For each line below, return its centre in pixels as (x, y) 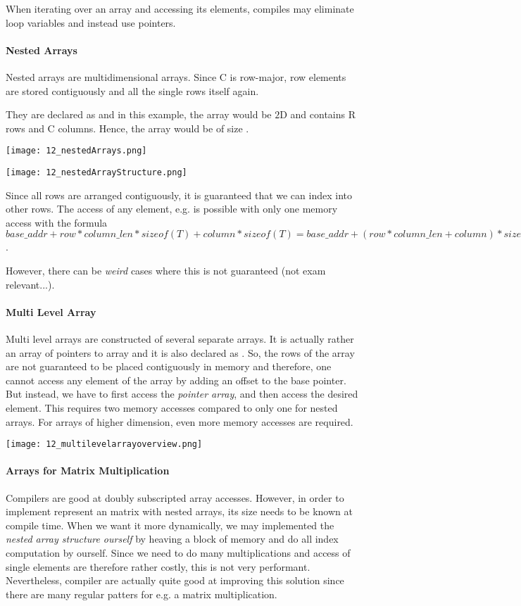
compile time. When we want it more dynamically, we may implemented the (170, 525)
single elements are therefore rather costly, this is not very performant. (158, 566)
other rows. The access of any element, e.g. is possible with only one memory (172, 209)
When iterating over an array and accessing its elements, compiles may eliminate (180, 8)
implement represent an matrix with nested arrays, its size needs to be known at (179, 511)
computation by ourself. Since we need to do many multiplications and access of (178, 553)
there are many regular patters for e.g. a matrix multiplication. (142, 594)
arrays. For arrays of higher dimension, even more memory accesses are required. (180, 421)
